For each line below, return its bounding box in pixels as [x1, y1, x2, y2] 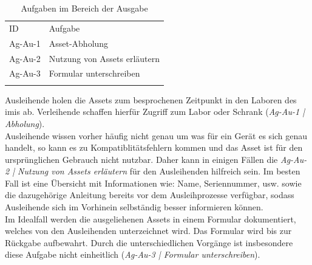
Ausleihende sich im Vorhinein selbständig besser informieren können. [5, 201, 263, 213]
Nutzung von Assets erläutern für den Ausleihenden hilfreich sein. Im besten [18, 165, 300, 177]
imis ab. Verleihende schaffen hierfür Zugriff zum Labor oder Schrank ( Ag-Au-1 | [5, 105, 305, 118]
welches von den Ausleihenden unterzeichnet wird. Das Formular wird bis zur [5, 224, 292, 237]
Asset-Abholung [49, 36, 109, 49]
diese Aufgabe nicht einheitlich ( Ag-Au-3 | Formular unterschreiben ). [5, 248, 260, 261]
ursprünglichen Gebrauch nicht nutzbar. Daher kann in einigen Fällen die [5, 153, 278, 165]
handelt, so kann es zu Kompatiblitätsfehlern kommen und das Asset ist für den [5, 141, 303, 154]
